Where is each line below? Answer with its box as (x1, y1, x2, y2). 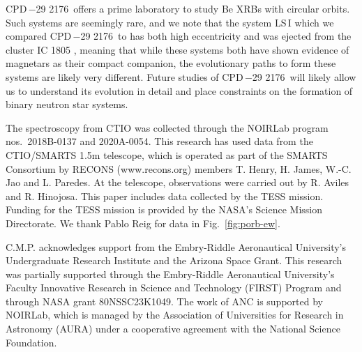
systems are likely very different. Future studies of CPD (6, 69, 243, 84)
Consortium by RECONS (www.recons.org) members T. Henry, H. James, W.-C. (6, 161, 352, 176)
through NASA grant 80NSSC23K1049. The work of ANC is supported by (6, 293, 323, 308)
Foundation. (6, 335, 57, 349)
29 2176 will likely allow (252, 69, 356, 84)
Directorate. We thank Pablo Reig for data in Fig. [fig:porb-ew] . (6, 215, 280, 230)
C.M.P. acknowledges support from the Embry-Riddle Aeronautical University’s (6, 239, 347, 254)
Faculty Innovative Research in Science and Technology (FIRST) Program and (6, 280, 342, 295)
